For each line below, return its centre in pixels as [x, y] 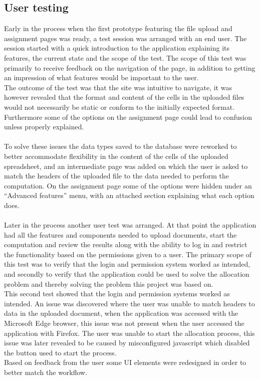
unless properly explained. [44, 127]
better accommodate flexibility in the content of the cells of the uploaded [116, 156]
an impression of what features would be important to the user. [101, 77]
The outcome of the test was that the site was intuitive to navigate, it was [118, 87]
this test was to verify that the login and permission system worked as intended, [127, 264]
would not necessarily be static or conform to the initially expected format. [119, 107]
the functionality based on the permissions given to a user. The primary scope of [128, 254]
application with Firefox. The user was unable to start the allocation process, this [129, 333]
